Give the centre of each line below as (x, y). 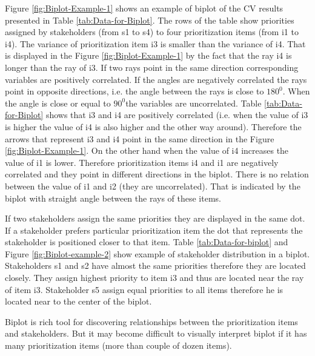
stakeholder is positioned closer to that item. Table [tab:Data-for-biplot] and (147, 242)
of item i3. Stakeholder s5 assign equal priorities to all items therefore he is (144, 289)
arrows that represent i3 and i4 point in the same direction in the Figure (140, 138)
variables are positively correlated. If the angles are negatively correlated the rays (156, 79)
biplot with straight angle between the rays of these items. (113, 198)
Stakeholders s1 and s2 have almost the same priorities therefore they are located (155, 265)
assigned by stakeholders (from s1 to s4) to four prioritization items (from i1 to (152, 32)
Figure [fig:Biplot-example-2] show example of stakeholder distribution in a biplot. (157, 253)
